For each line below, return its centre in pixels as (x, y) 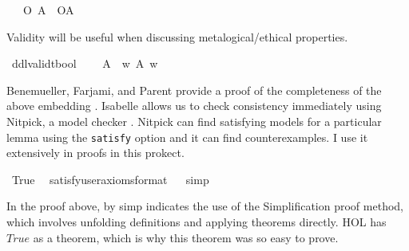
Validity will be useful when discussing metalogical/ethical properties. (177, 36)
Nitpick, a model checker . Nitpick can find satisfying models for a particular (194, 121)
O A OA (48, 10)
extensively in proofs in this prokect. (95, 153)
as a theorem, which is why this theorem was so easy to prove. (186, 237)
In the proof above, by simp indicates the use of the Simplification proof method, (205, 206)
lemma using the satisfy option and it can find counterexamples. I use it (187, 137)
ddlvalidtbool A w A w (85, 63)
